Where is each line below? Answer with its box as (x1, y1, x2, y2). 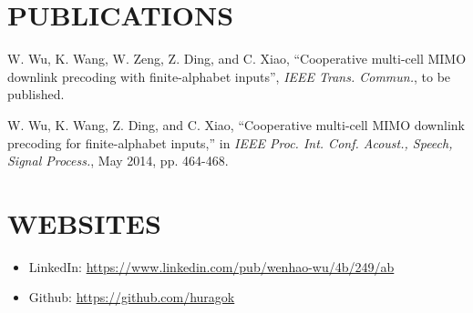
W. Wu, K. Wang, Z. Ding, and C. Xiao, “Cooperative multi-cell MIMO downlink (7, 115, 465, 134)
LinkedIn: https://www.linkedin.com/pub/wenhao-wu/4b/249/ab (28, 257, 395, 276)
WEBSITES (7, 204, 161, 241)
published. (7, 85, 65, 104)
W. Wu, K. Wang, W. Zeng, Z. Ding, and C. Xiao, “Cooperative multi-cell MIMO (7, 49, 467, 68)
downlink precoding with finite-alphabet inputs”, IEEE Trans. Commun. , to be (7, 66, 451, 86)
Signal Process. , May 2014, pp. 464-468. (7, 151, 229, 170)
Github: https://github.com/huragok (28, 288, 235, 307)
